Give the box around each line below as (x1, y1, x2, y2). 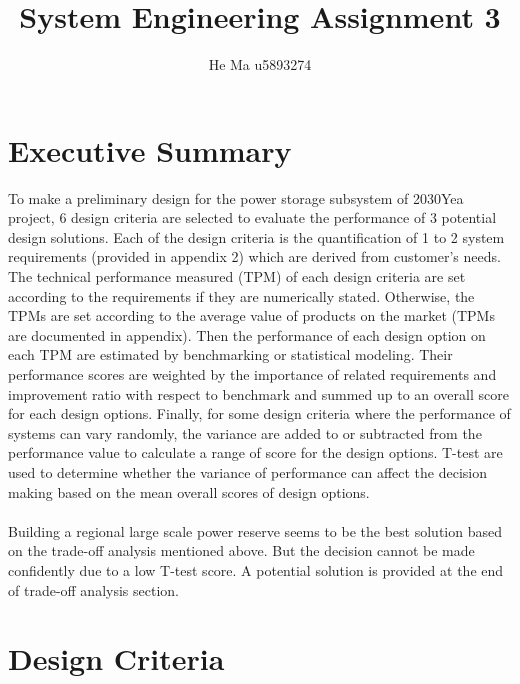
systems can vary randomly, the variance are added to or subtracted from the (8, 422, 482, 443)
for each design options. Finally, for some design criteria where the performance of (8, 403, 511, 424)
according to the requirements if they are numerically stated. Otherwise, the (8, 285, 475, 306)
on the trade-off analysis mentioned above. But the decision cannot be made (8, 540, 475, 561)
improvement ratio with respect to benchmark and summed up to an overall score (8, 383, 509, 404)
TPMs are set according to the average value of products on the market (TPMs (8, 305, 495, 326)
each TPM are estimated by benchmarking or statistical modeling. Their (8, 344, 453, 365)
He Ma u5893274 (208, 54, 312, 75)
